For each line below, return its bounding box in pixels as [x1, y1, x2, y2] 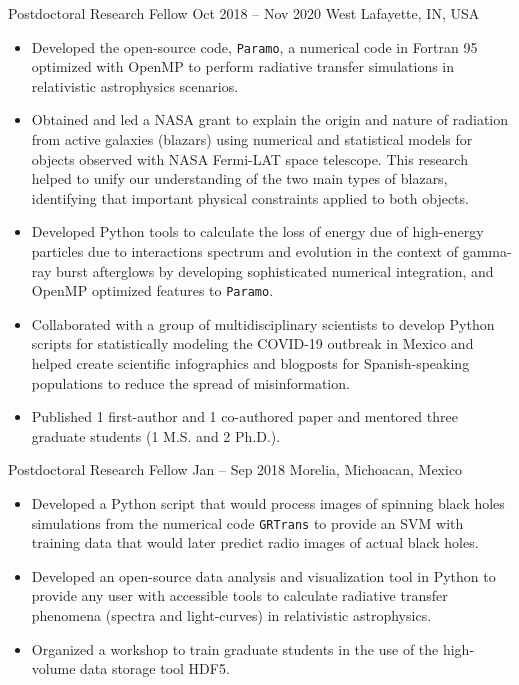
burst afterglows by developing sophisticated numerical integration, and [55, 260, 494, 281]
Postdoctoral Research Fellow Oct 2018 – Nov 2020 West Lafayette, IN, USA [8, 3, 480, 23]
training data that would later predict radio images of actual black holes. [31, 532, 479, 553]
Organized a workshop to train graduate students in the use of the [31, 638, 439, 659]
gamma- [462, 241, 512, 261]
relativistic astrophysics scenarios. [31, 75, 239, 96]
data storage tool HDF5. [80, 658, 230, 679]
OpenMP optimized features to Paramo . [31, 280, 274, 301]
